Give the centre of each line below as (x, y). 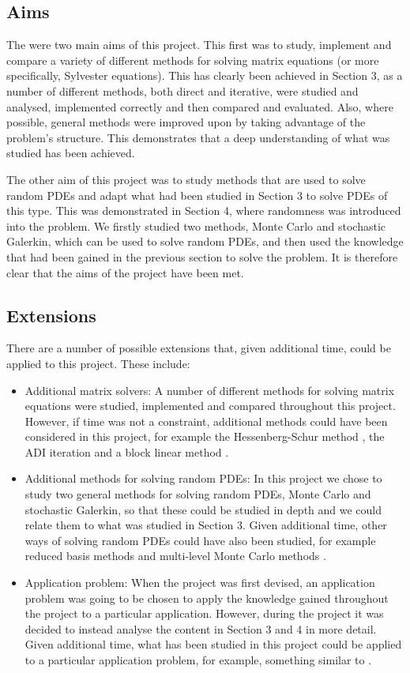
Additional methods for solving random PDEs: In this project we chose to (203, 478)
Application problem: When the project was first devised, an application (200, 583)
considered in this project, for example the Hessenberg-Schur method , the (205, 436)
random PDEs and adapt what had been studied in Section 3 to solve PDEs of (197, 195)
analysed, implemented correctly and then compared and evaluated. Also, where (200, 106)
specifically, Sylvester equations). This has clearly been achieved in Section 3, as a (205, 75)
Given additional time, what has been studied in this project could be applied (213, 644)
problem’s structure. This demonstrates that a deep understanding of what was (198, 137)
